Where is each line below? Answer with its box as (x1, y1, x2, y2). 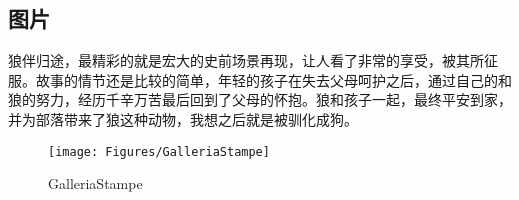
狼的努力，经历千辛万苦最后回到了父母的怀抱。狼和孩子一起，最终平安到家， (8, 89, 512, 110)
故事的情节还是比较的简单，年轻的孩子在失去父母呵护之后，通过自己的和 (35, 69, 512, 90)
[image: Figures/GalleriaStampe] (48, 144, 270, 159)
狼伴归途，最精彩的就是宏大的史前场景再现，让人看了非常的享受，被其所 (8, 50, 484, 71)
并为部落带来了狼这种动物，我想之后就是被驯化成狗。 (8, 108, 358, 129)
